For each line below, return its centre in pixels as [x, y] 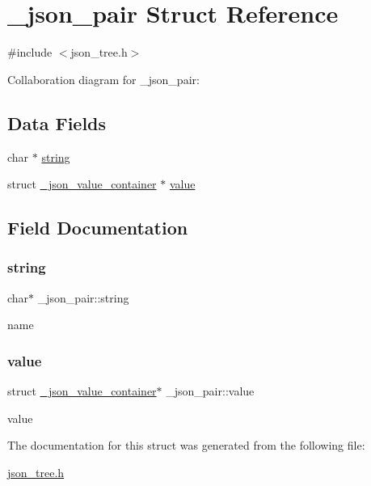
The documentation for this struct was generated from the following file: [186, 445]
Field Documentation [98, 228]
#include [30, 52]
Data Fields [57, 123]
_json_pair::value [210, 391]
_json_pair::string [83, 297]
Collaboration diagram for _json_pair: [103, 79]
